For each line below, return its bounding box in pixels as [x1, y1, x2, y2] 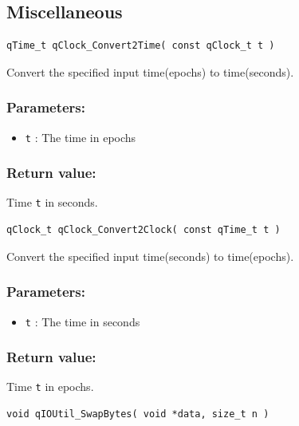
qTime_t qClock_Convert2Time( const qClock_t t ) [6, 40, 275, 52]
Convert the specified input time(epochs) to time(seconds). [6, 63, 294, 80]
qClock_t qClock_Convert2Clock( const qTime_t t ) [6, 224, 281, 236]
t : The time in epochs [25, 128, 136, 145]
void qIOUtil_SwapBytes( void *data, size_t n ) [6, 408, 269, 420]
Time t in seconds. [6, 194, 98, 211]
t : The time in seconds [25, 313, 140, 329]
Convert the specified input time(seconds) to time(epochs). [6, 247, 294, 264]
